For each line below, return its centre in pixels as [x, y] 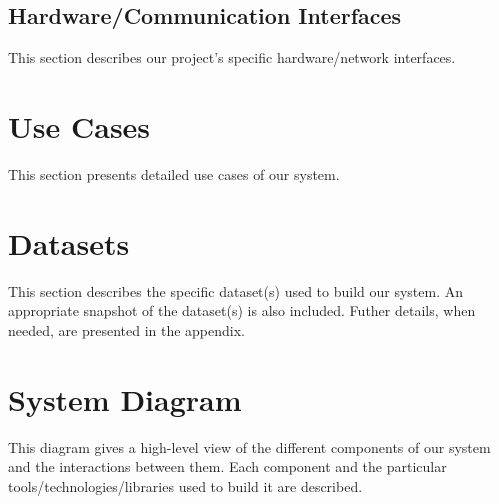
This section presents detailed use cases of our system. [174, 173]
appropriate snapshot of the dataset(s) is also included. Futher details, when [242, 310]
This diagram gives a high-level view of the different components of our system [249, 446]
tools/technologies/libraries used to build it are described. [185, 485]
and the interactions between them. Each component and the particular [227, 466]
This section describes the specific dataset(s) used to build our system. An [236, 290]
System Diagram [125, 398]
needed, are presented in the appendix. [127, 329]
